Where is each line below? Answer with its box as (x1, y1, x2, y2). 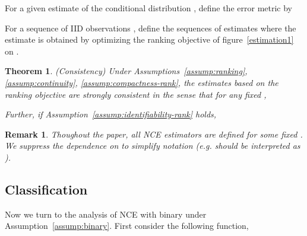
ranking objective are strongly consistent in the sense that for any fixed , (5, 88, 267, 100)
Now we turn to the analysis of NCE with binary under (5, 208, 207, 220)
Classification (5, 180, 88, 198)
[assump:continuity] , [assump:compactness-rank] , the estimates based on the (5, 76, 278, 88)
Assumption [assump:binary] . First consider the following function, (5, 219, 249, 232)
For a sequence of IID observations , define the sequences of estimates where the (5, 21, 296, 34)
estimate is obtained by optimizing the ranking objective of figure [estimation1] (5, 33, 294, 46)
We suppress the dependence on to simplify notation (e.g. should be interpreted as (5, 139, 300, 152)
